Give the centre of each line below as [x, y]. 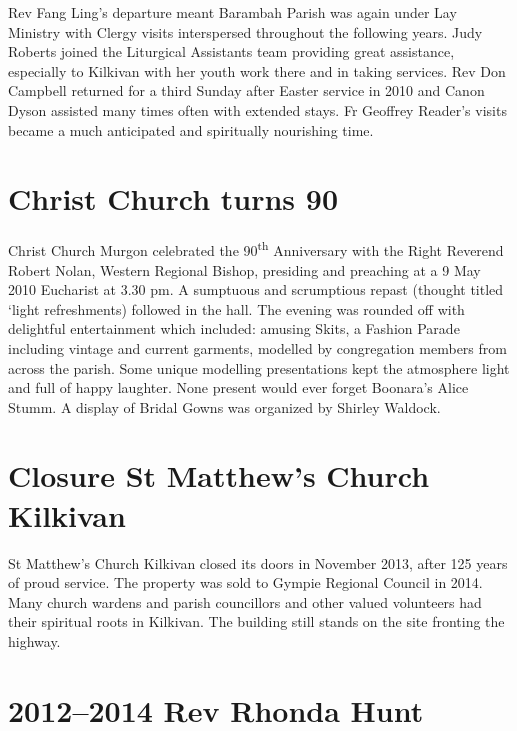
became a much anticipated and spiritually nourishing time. [191, 129]
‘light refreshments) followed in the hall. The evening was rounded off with [236, 308]
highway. [34, 640]
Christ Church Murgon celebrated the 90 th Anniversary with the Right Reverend [256, 248]
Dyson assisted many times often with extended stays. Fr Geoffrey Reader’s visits [257, 109]
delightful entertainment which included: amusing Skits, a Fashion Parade [234, 328]
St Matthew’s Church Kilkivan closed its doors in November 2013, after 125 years [258, 562]
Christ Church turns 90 [173, 198]
